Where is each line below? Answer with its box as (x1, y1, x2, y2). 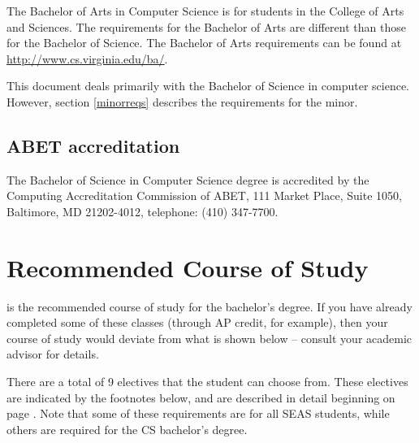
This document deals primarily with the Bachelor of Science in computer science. (6, 77, 409, 94)
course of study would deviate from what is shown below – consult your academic (6, 329, 413, 346)
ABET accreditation (6, 132, 180, 158)
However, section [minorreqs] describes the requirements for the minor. (6, 93, 358, 110)
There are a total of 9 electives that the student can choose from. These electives (6, 373, 408, 390)
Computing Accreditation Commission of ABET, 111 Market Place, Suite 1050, (6, 187, 402, 204)
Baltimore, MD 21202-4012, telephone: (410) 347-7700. (6, 202, 279, 219)
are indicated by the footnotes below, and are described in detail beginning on (6, 389, 395, 406)
